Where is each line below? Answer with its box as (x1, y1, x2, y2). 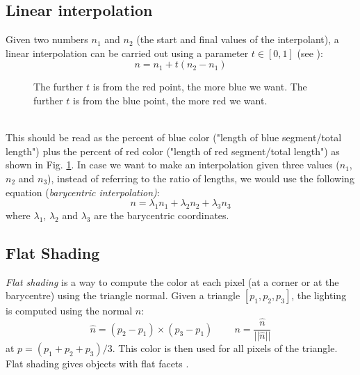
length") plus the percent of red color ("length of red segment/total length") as (6, 143, 340, 158)
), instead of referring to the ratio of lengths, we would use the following (47, 170, 354, 185)
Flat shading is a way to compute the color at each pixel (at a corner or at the (6, 274, 339, 289)
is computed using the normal (6, 303, 133, 318)
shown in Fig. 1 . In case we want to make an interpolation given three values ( (6, 157, 340, 172)
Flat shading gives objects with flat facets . (6, 356, 189, 371)
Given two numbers (6, 32, 88, 47)
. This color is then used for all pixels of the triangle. (112, 341, 338, 356)
